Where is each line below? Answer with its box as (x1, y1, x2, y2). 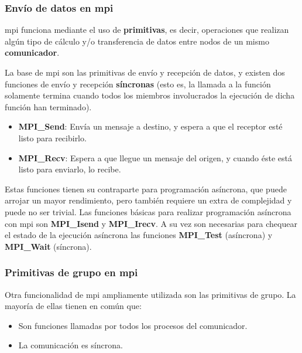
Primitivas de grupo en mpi (5, 265, 138, 280)
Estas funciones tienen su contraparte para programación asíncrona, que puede (5, 182, 287, 195)
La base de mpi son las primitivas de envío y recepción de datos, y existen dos (5, 66, 285, 78)
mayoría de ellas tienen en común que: (5, 300, 142, 312)
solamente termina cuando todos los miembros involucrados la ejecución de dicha (5, 89, 295, 101)
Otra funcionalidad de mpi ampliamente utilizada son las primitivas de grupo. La (5, 288, 296, 300)
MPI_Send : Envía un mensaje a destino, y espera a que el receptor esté (18, 120, 283, 133)
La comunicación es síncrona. (18, 339, 123, 351)
